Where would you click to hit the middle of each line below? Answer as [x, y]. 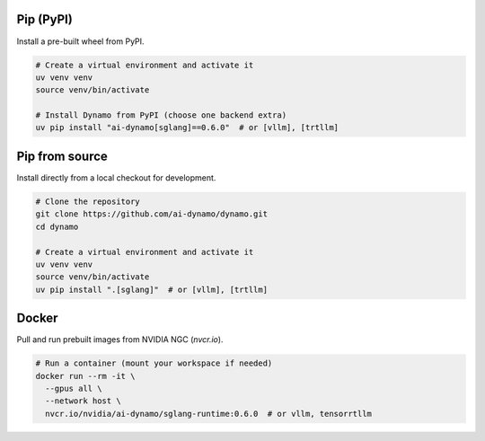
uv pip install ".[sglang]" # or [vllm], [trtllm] [152, 289]
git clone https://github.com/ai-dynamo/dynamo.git [152, 214]
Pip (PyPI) [45, 19]
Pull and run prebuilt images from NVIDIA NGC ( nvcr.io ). [120, 340]
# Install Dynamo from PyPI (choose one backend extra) [161, 115]
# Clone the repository [88, 201]
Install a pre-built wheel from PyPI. [80, 41]
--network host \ [83, 401]
